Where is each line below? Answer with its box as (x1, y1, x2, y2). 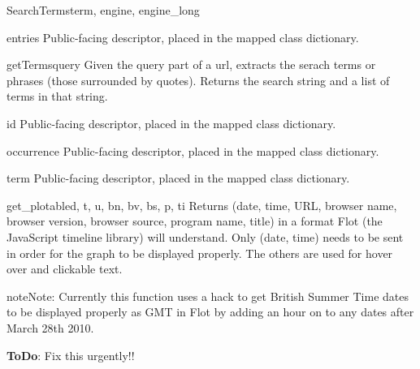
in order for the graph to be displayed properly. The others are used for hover (6, 244, 393, 261)
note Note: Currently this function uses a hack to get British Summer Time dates (6, 287, 409, 304)
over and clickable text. (6, 260, 123, 277)
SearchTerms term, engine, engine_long (6, 2, 200, 18)
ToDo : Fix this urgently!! (6, 346, 135, 363)
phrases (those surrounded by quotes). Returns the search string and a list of (6, 71, 390, 88)
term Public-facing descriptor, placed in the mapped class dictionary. (6, 169, 350, 187)
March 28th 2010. (6, 319, 94, 336)
